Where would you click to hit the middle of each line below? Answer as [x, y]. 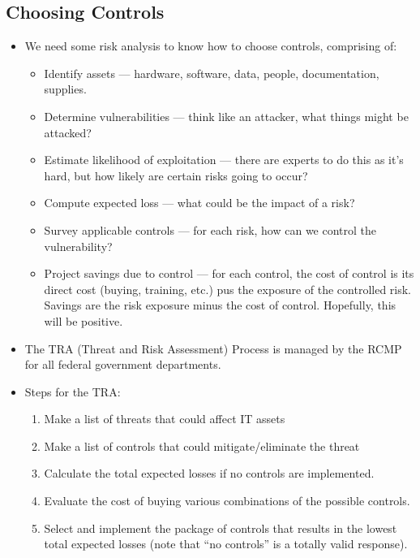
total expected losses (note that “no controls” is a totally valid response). [226, 544]
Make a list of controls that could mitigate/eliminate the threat [202, 446]
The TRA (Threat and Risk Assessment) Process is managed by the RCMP [213, 348]
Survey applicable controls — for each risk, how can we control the [210, 229]
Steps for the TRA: [73, 391]
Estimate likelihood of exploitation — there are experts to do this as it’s [224, 160]
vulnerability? [78, 246]
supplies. [65, 89]
